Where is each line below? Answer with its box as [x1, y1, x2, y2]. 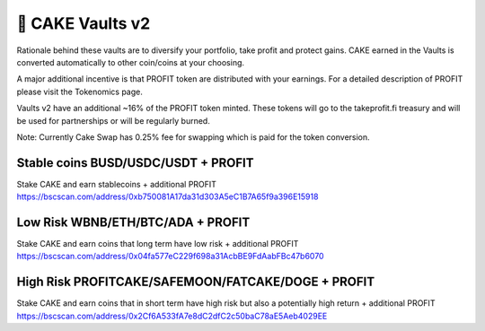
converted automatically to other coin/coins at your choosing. [16, 57, 245, 67]
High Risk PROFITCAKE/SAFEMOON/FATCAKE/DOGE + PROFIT [16, 274, 375, 290]
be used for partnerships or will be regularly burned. [16, 115, 210, 126]
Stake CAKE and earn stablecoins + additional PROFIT [16, 179, 217, 189]
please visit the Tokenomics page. [16, 86, 143, 97]
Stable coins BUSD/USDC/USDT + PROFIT [16, 155, 255, 170]
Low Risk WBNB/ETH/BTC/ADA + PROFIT [16, 215, 251, 230]
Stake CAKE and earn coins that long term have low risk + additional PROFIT [16, 239, 299, 249]
